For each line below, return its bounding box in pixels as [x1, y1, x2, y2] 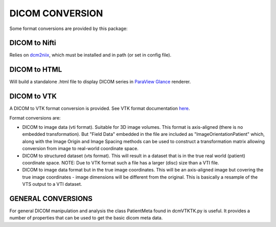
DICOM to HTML [9, 65, 62, 74]
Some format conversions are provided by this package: [9, 25, 128, 32]
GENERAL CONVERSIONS [9, 194, 93, 203]
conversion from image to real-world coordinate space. [22, 146, 139, 152]
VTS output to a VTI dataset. [22, 181, 82, 187]
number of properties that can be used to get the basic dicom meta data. [9, 215, 163, 221]
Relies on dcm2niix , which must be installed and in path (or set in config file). [9, 52, 172, 58]
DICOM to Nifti [9, 39, 56, 47]
